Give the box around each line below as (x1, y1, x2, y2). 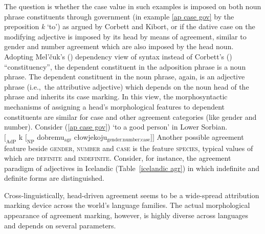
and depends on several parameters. (4, 220, 116, 230)
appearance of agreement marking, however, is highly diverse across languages (4, 210, 248, 221)
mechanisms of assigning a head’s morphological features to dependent (4, 101, 225, 112)
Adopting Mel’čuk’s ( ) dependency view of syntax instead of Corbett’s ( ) (4, 51, 232, 61)
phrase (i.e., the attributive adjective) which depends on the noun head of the (4, 81, 249, 92)
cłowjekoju (74, 131, 107, 142)
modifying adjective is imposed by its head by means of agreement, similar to (4, 31, 247, 41)
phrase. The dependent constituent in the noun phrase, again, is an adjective (4, 71, 245, 82)
